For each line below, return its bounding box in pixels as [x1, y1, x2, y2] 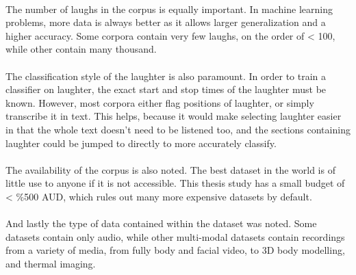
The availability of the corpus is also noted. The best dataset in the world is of [5, 162, 335, 176]
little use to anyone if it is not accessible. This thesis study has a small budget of [5, 176, 345, 190]
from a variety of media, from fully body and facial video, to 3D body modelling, [5, 243, 345, 257]
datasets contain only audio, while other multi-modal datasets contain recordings [5, 229, 345, 244]
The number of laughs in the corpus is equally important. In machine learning [5, 1, 333, 16]
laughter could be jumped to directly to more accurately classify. [5, 135, 277, 150]
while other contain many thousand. [5, 42, 157, 56]
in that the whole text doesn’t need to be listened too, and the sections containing [5, 122, 351, 136]
